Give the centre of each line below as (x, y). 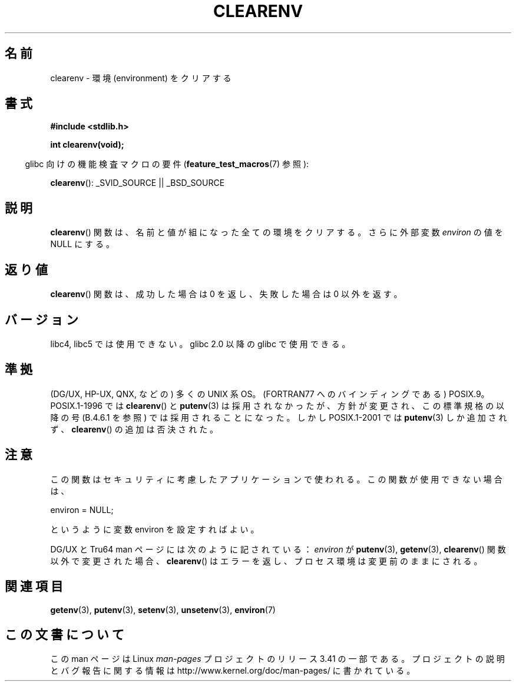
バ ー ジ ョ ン (42, 319)
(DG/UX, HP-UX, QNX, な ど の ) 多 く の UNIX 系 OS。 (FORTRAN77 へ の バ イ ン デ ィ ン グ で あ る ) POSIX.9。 (270, 394)
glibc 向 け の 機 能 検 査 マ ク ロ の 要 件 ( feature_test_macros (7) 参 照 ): (167, 164)
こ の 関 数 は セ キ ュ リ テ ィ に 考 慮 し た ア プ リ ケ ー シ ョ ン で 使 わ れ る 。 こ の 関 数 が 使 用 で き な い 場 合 (276, 479)
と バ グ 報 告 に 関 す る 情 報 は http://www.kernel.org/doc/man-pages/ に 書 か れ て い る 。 (233, 671)
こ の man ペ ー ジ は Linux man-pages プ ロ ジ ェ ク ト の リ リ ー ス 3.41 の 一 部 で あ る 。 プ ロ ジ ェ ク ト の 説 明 (277, 659)
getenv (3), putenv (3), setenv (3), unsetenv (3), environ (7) (163, 610)
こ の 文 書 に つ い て (64, 634)
